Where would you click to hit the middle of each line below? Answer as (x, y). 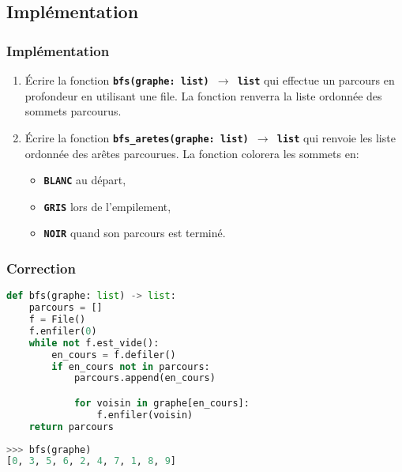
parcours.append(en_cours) (145, 378)
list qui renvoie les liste (336, 137)
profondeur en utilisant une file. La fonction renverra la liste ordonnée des (203, 95)
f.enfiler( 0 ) (63, 331)
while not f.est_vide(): (94, 343)
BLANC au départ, (85, 180)
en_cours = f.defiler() (114, 355)
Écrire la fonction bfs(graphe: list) (117, 80)
